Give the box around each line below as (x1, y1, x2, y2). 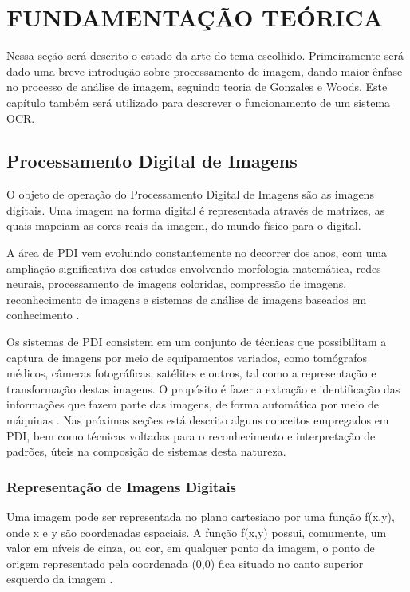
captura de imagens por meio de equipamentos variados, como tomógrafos (6, 349, 367, 365)
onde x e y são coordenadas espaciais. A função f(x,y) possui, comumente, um (6, 523, 387, 540)
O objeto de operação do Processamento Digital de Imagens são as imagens (6, 186, 374, 203)
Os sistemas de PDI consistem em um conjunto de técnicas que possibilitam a (6, 333, 387, 350)
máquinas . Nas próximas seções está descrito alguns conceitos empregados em (6, 412, 389, 428)
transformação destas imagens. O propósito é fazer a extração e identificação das (6, 380, 400, 397)
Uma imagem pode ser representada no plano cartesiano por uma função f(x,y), (6, 508, 395, 525)
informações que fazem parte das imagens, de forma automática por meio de (6, 396, 380, 412)
